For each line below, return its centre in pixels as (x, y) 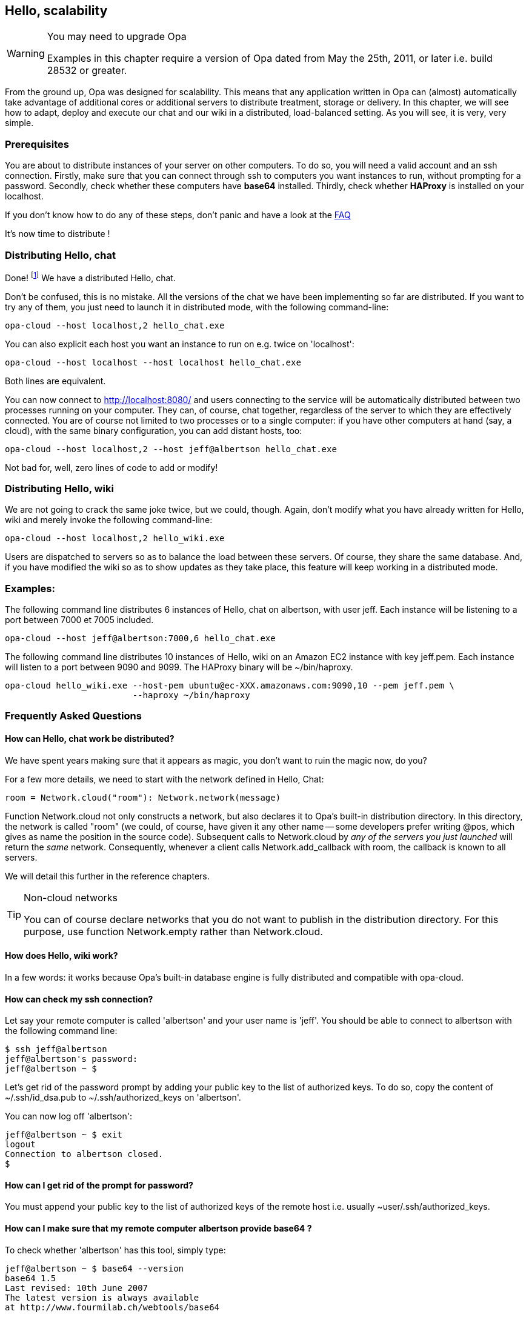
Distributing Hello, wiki (59, 488)
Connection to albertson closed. (84, 1154)
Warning (26, 54)
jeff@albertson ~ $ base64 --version (95, 1268)
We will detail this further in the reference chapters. (107, 876)
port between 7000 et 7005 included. (79, 620)
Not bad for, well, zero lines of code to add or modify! (111, 467)
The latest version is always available (102, 1297)
